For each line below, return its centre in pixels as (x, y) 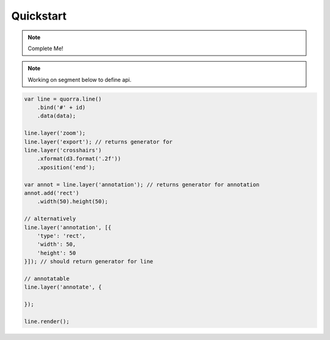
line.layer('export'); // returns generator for (98, 142)
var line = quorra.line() (63, 99)
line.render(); (47, 321)
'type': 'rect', (61, 236)
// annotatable (47, 279)
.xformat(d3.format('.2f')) (79, 159)
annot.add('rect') (52, 193)
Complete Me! (46, 48)
